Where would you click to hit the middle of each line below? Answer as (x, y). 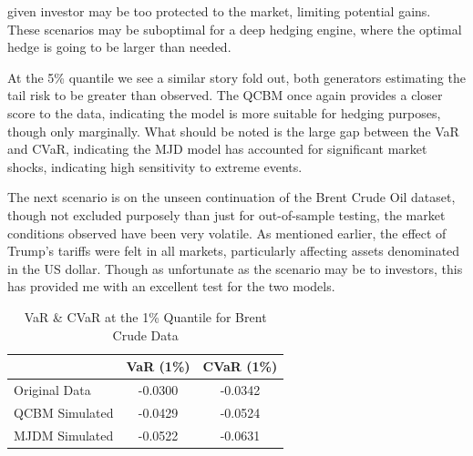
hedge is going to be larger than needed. (119, 47)
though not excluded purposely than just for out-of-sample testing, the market (226, 214)
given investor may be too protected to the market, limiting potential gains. (219, 11)
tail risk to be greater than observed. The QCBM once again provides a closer (225, 95)
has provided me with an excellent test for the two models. (171, 286)
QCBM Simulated (64, 412)
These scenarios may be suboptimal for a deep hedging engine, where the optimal (235, 29)
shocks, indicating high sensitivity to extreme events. (155, 166)
